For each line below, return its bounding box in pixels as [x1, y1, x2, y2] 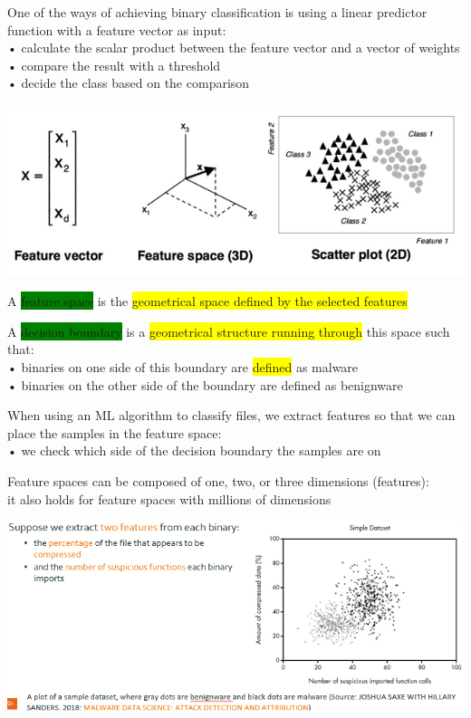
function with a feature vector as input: [7, 20, 226, 39]
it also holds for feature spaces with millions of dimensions [7, 489, 332, 508]
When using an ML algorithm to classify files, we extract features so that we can [7, 406, 456, 425]
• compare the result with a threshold [7, 55, 221, 74]
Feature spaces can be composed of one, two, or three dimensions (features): [7, 472, 429, 490]
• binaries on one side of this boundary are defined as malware [7, 358, 359, 377]
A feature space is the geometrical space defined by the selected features [7, 292, 408, 311]
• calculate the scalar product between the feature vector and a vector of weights [7, 38, 460, 57]
